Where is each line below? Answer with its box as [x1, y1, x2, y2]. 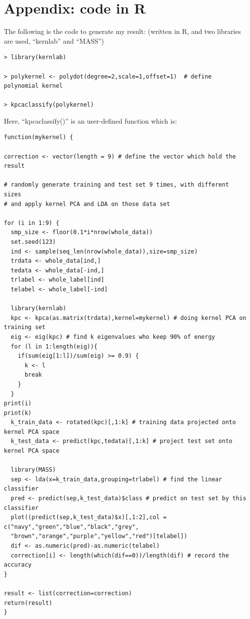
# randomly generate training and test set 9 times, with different [4, 181, 229, 189]
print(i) [4, 400, 32, 407]
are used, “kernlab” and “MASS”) [4, 35, 104, 46]
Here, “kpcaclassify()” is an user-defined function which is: [4, 115, 177, 126]
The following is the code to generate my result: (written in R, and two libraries [4, 26, 241, 36]
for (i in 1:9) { [4, 219, 59, 226]
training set [4, 324, 45, 331]
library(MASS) [11, 466, 56, 474]
